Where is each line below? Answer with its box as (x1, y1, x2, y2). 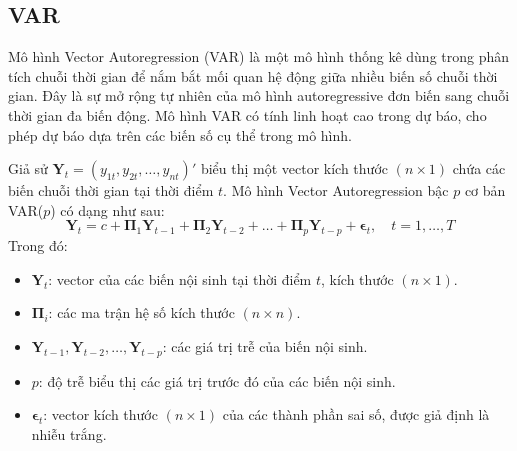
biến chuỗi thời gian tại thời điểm (8, 180, 214, 201)
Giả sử (8, 158, 48, 179)
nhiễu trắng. (31, 423, 107, 444)
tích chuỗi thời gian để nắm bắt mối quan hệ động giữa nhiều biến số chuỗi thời (8, 65, 498, 86)
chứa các (452, 158, 506, 179)
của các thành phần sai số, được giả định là (222, 404, 490, 425)
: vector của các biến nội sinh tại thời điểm (48, 268, 312, 289)
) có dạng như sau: (50, 199, 165, 220)
